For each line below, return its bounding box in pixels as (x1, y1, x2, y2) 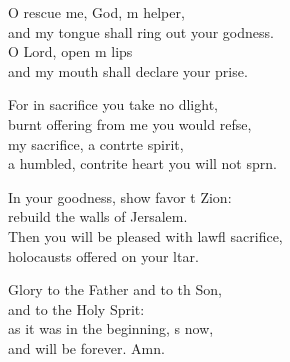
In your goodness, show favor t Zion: (8, 186, 232, 207)
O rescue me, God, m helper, (8, 2, 185, 22)
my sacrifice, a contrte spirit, (8, 133, 184, 154)
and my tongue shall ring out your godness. (8, 21, 274, 42)
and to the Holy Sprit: (8, 298, 145, 319)
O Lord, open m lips (8, 41, 133, 62)
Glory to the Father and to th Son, (8, 279, 222, 300)
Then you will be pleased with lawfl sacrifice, (8, 225, 283, 246)
